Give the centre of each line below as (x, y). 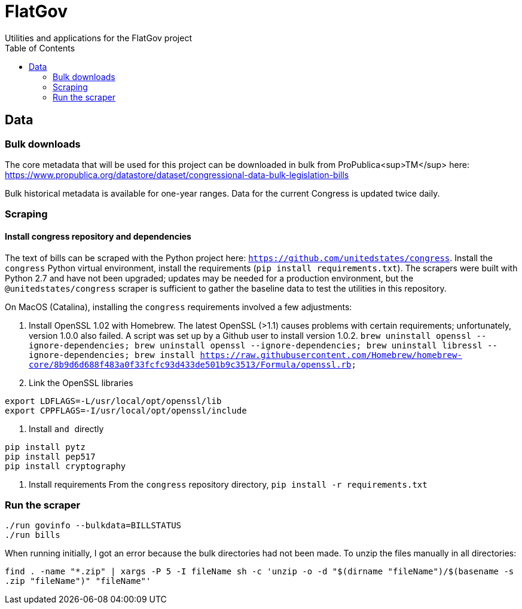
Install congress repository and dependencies (98, 236)
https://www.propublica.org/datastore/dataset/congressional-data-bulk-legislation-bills (177, 175)
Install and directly (66, 429)
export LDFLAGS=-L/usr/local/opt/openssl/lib (113, 401)
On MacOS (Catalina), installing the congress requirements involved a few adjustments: (178, 307)
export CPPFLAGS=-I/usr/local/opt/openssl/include (126, 410)
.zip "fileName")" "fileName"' (78, 581)
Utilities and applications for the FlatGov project (98, 38)
